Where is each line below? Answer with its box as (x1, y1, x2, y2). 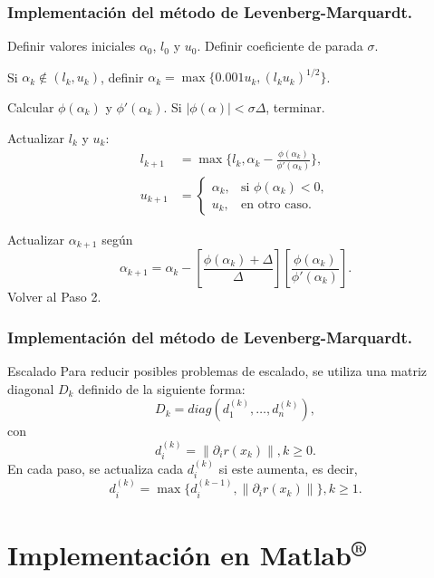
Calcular (7, 97, 54, 116)
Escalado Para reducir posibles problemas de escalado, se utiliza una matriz (7, 361, 428, 381)
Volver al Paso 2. (7, 287, 101, 306)
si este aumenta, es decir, (218, 458, 358, 477)
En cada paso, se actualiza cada (7, 458, 183, 477)
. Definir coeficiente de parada (197, 36, 363, 55)
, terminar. (265, 97, 325, 116)
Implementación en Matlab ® (7, 532, 366, 573)
